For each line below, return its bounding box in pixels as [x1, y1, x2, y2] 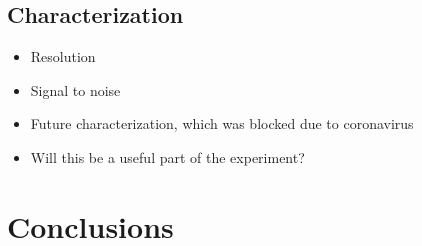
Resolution [30, 46, 96, 67]
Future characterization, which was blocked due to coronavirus [30, 113, 414, 134]
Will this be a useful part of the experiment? [30, 146, 305, 167]
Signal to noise [30, 79, 121, 100]
